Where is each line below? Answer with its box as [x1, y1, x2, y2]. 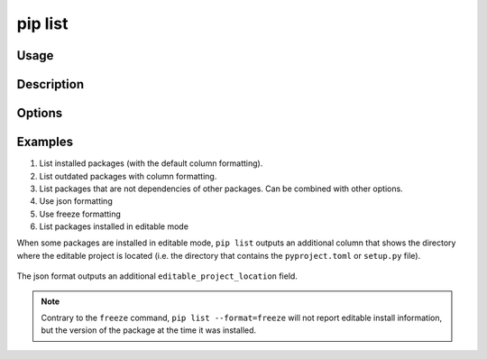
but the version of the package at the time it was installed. [41, 325, 257, 336]
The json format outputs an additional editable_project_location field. [16, 271, 298, 281]
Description [16, 77, 85, 92]
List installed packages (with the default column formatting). [39, 158, 263, 169]
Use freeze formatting [39, 208, 122, 219]
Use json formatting [39, 196, 113, 207]
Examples [16, 134, 74, 150]
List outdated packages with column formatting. [39, 170, 217, 181]
